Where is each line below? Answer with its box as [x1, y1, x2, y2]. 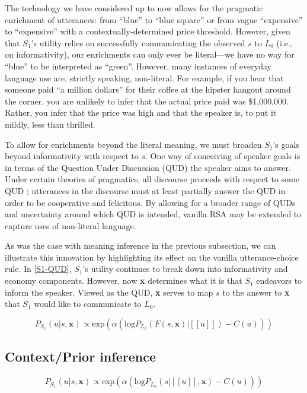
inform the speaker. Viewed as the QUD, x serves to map [5, 286, 213, 298]
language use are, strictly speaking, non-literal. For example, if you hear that [5, 71, 284, 84]
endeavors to [256, 274, 302, 287]
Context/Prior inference [5, 347, 156, 366]
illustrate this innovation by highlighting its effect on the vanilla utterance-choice [5, 251, 299, 263]
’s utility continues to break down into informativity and [82, 262, 288, 275]
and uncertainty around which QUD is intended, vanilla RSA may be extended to [5, 208, 302, 220]
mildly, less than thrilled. [5, 118, 95, 130]
